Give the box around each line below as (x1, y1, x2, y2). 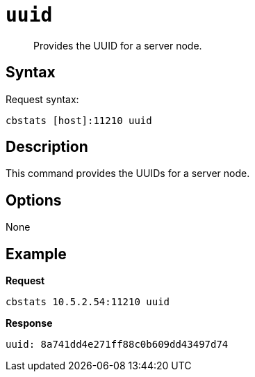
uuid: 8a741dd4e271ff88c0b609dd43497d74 (6, 339, 229, 351)
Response (6, 317, 53, 330)
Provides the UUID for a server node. (33, 39, 202, 52)
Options (6, 191, 62, 209)
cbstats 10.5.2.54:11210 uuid (6, 296, 170, 308)
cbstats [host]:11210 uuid (6, 114, 152, 126)
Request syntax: (6, 93, 79, 105)
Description (6, 138, 88, 156)
